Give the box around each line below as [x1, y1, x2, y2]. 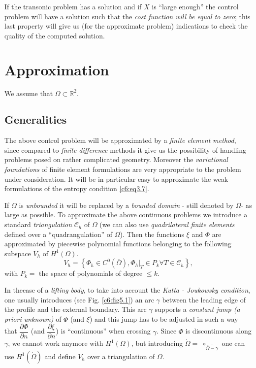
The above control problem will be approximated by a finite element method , [4, 135, 236, 145]
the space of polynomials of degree [39, 268, 143, 278]
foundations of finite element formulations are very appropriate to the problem [4, 164, 241, 174]
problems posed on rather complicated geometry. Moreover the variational [4, 154, 228, 165]
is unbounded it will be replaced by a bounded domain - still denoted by [19, 200, 234, 210]
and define [44, 351, 76, 361]
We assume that [4, 88, 53, 98]
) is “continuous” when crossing [56, 326, 151, 336]
